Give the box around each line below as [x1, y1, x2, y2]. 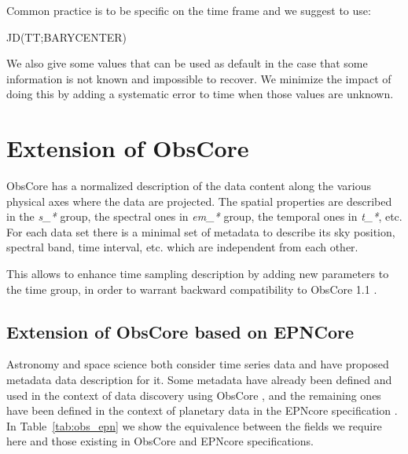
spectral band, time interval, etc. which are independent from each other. [6, 239, 358, 255]
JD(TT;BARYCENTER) [6, 28, 127, 45]
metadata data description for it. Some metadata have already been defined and [6, 372, 392, 388]
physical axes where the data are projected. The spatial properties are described [6, 192, 392, 209]
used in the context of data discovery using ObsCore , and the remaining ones [6, 386, 381, 403]
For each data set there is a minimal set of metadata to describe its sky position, [6, 223, 395, 240]
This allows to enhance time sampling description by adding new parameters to [6, 265, 389, 282]
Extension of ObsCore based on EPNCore [6, 319, 355, 343]
